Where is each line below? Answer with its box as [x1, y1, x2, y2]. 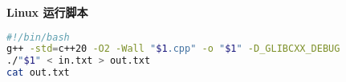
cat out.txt [6, 67, 70, 79]
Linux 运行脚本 [6, 4, 88, 20]
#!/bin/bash [6, 31, 70, 43]
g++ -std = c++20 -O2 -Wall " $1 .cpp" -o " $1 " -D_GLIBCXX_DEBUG [6, 43, 340, 55]
